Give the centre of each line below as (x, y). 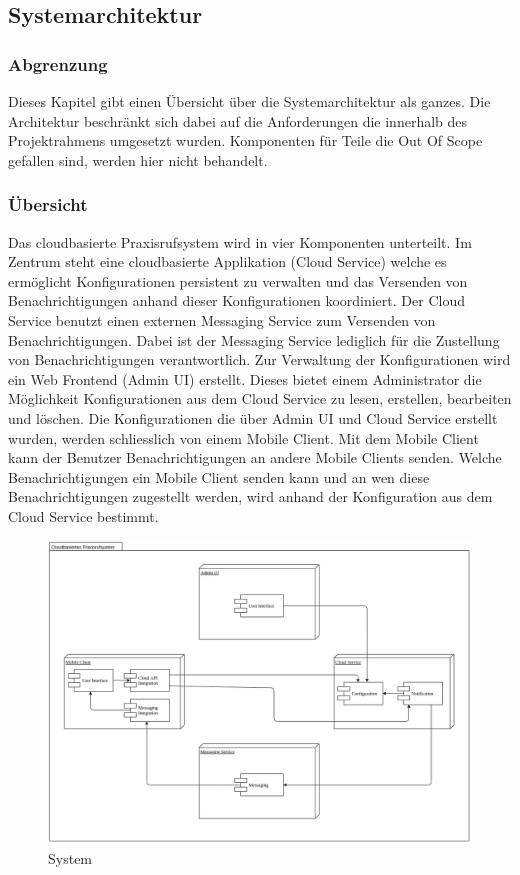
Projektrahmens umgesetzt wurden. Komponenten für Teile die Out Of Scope (245, 140)
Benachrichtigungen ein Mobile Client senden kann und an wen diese (219, 476)
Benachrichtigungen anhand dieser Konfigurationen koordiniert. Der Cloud (236, 300)
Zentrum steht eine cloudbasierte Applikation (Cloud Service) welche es (227, 261)
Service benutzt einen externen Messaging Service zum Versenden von (222, 319)
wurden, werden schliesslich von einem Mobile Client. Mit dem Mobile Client (243, 437)
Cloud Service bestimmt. (83, 515)
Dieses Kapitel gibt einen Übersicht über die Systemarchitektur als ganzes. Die (249, 101)
